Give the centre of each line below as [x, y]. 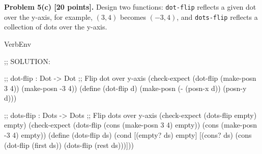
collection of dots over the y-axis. [56, 27]
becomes [133, 17]
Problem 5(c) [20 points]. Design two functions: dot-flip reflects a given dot [130, 7]
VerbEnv [18, 43]
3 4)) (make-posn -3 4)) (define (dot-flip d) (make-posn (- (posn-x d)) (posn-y [125, 88]
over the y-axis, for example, [48, 17]
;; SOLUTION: [27, 61]
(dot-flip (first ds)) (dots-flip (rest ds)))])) [69, 145]
